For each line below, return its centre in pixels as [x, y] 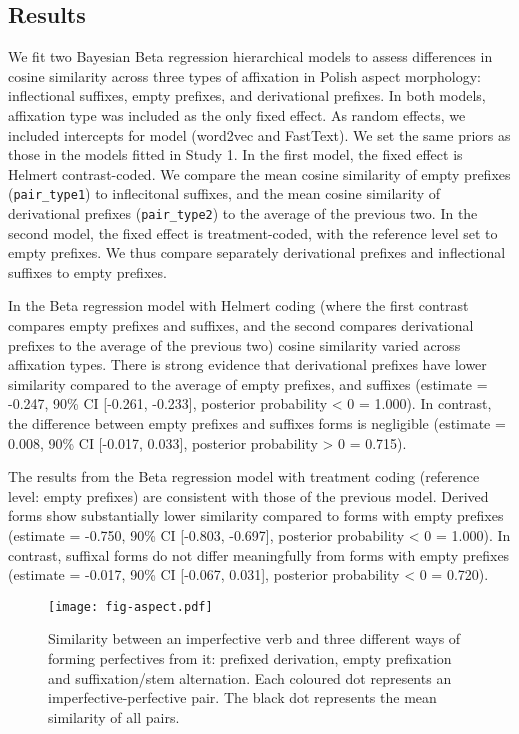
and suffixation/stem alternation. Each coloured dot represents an [250, 677]
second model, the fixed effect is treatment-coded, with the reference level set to [253, 232]
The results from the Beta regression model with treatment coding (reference [244, 476]
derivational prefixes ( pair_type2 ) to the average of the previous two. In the [243, 213]
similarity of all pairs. [114, 716]
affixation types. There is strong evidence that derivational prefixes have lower [247, 364]
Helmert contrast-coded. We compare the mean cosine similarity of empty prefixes [259, 173]
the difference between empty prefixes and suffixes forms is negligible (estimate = [257, 423]
